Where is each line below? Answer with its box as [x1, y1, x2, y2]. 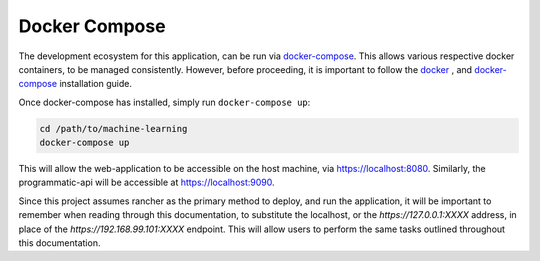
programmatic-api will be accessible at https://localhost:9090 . [18, 176, 275, 189]
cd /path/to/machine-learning [39, 123, 188, 134]
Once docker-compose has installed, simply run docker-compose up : [18, 96, 311, 108]
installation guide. [59, 78, 132, 90]
